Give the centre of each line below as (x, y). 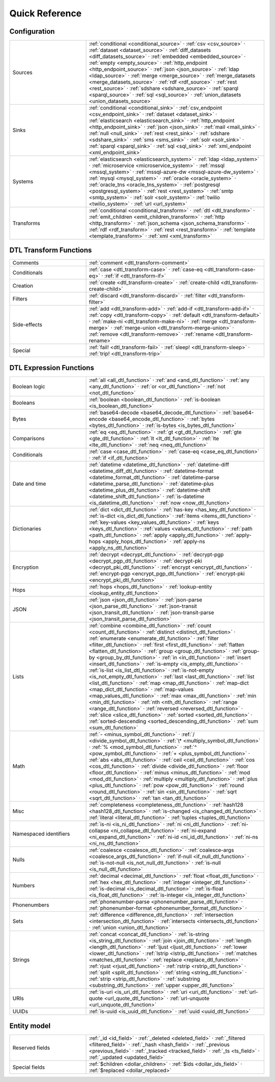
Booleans (24, 403)
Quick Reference (46, 13)
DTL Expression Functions (52, 368)
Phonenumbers (31, 905)
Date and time (29, 484)
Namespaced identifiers (41, 834)
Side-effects (28, 324)
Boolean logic (29, 387)
